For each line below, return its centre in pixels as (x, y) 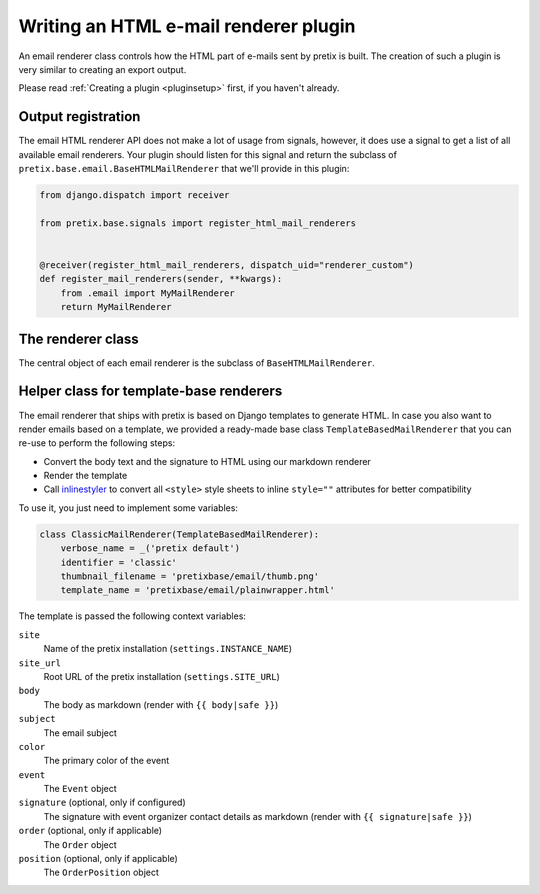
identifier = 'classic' (118, 562)
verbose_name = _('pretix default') (150, 548)
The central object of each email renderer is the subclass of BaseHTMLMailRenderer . (196, 362)
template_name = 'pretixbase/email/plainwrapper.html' (197, 590)
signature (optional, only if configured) (102, 802)
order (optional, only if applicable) (90, 831)
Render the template (85, 476)
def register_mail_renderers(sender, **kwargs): (161, 279)
